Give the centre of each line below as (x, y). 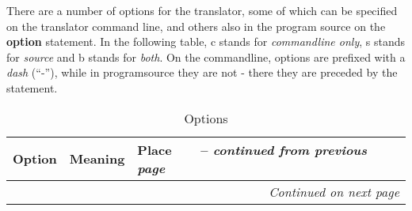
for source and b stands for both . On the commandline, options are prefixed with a (206, 57)
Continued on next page (334, 191)
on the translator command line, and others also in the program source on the (196, 26)
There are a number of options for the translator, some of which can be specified (202, 10)
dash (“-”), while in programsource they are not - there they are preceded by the (202, 72)
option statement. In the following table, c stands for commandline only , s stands (206, 41)
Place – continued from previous (252, 149)
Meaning (97, 159)
